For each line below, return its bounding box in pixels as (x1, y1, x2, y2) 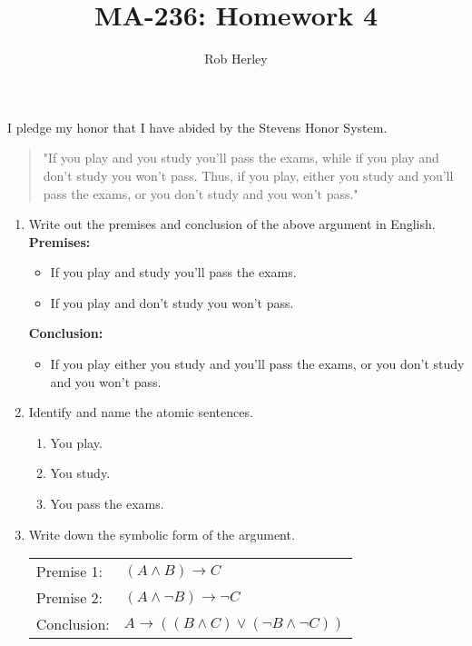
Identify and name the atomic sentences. (28, 403, 253, 422)
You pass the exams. (50, 494, 164, 513)
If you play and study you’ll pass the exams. (50, 263, 297, 282)
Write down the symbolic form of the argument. (28, 524, 295, 543)
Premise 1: (35, 561, 103, 582)
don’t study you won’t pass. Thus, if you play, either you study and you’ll (43, 165, 454, 184)
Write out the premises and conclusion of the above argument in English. (28, 214, 436, 234)
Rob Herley (204, 49, 268, 68)
